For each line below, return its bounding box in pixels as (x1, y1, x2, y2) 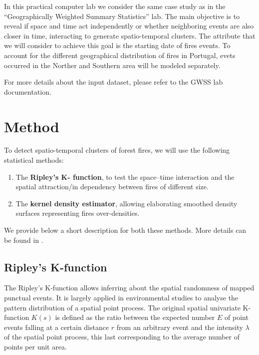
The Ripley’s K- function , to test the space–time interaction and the (15, 171, 235, 182)
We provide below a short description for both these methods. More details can (4, 225, 247, 235)
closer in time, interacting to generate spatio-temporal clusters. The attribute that (4, 30, 256, 41)
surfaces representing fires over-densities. (15, 208, 140, 218)
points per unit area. (4, 341, 67, 351)
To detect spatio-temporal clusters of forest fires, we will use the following (4, 145, 230, 155)
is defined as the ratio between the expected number (55, 312, 215, 322)
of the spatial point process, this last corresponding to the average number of (4, 331, 240, 342)
